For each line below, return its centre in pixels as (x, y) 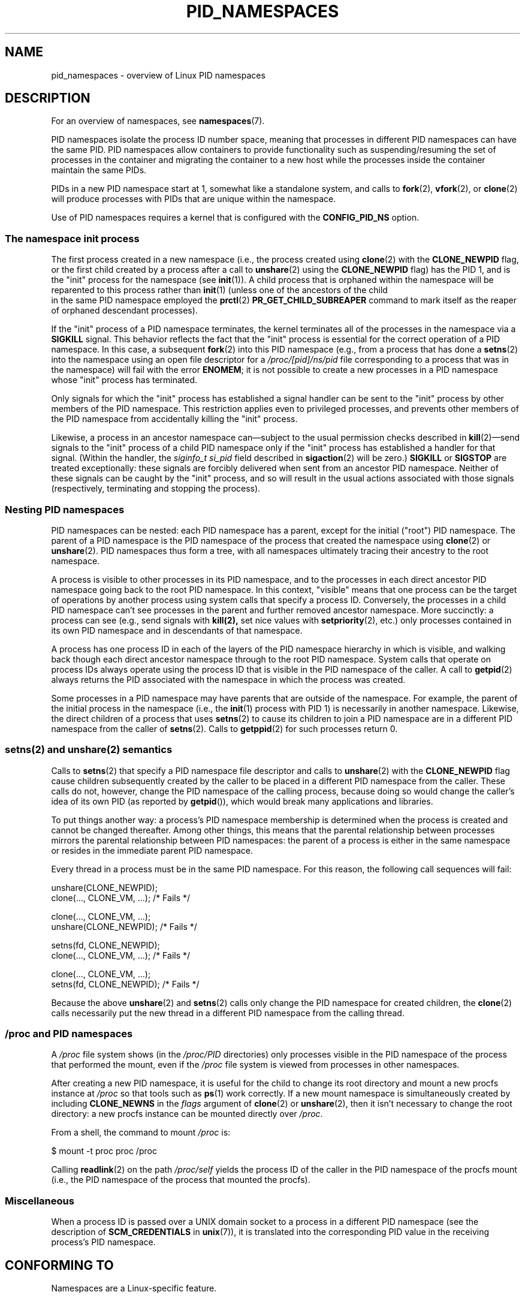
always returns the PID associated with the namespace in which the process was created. (228, 679)
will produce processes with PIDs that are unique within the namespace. (194, 199)
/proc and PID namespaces (69, 1034)
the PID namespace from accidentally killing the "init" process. (174, 419)
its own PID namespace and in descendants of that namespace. (177, 630)
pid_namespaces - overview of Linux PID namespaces (158, 75)
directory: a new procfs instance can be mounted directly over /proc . (187, 1114)
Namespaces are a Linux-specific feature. (134, 1288)
